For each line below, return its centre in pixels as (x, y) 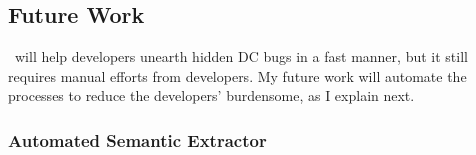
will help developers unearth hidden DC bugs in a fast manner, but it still (241, 56)
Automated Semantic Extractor (137, 139)
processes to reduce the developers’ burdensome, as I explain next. (211, 95)
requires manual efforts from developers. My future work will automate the (237, 75)
